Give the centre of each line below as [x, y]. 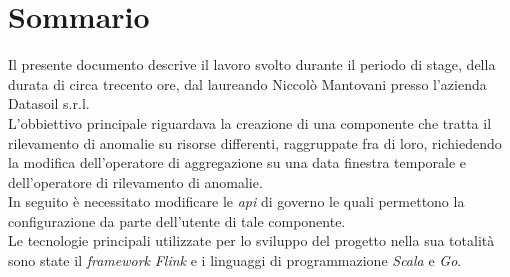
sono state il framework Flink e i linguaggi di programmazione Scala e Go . [235, 260]
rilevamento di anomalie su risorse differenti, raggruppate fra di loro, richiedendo [255, 142]
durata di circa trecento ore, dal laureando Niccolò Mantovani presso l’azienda [247, 83]
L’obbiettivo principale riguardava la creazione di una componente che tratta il [250, 122]
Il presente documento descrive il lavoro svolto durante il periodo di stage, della [252, 64]
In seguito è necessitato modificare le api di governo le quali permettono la [236, 201]
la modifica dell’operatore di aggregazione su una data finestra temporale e [237, 162]
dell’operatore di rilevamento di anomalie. [135, 181]
